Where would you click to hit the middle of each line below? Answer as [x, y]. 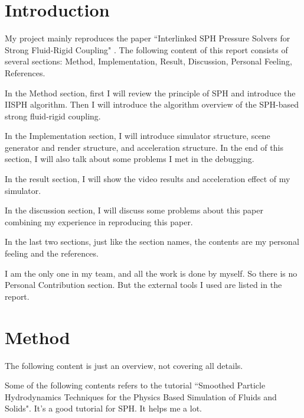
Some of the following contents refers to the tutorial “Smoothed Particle [135, 385]
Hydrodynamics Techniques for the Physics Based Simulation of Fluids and [141, 396]
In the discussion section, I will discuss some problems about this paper [134, 210]
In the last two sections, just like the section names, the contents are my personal [152, 242]
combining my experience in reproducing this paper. [99, 221]
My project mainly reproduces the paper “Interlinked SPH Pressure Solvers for [148, 38]
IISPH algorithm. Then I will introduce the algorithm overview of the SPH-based [152, 104]
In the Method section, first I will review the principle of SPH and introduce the [150, 93]
